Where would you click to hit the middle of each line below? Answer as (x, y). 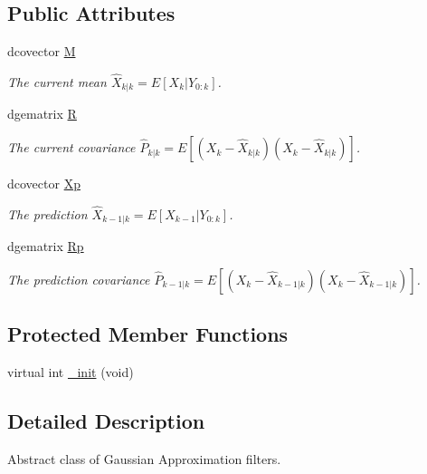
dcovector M (42, 51)
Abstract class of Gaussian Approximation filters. (144, 458)
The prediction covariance (79, 279)
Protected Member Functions (148, 334)
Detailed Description (106, 421)
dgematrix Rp (46, 246)
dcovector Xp (44, 184)
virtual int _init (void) (71, 372)
